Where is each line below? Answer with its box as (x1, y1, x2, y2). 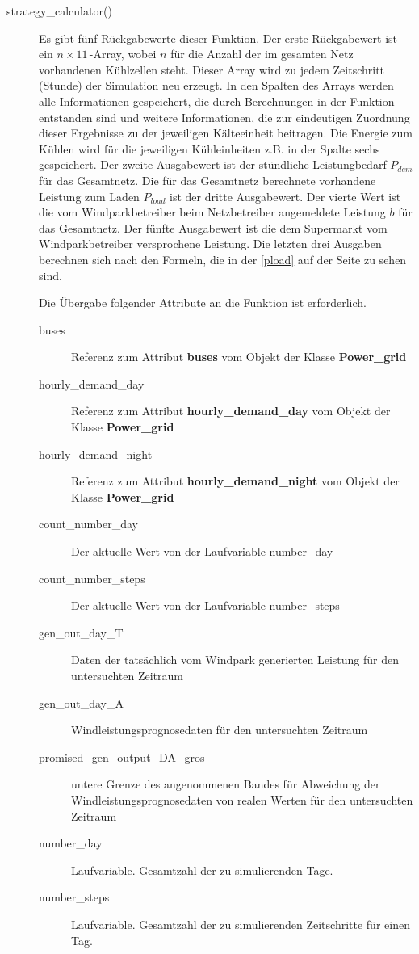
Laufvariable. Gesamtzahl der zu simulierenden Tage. (71, 861, 333, 878)
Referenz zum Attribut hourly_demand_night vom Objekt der (71, 473, 400, 490)
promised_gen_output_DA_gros (39, 748, 205, 765)
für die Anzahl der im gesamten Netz (170, 45, 354, 62)
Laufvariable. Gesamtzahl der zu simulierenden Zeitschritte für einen (71, 915, 410, 932)
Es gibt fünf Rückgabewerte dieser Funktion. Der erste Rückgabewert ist (39, 29, 398, 46)
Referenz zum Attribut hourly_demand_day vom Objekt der (71, 402, 391, 419)
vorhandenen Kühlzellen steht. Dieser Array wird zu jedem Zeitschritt (39, 61, 385, 78)
